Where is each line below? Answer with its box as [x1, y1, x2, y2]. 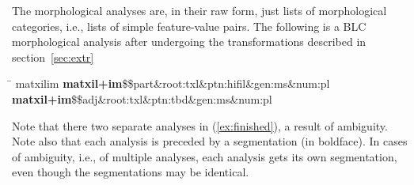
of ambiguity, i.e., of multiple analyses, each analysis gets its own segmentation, [12, 148, 397, 164]
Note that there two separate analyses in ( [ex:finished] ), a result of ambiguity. [12, 117, 388, 134]
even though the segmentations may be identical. [12, 164, 249, 180]
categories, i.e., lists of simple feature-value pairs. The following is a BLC [12, 17, 367, 34]
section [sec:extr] [12, 48, 94, 65]
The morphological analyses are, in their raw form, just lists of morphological [12, 2, 387, 18]
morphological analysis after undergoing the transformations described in [12, 33, 367, 50]
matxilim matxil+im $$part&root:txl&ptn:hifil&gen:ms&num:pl [15, 75, 330, 92]
